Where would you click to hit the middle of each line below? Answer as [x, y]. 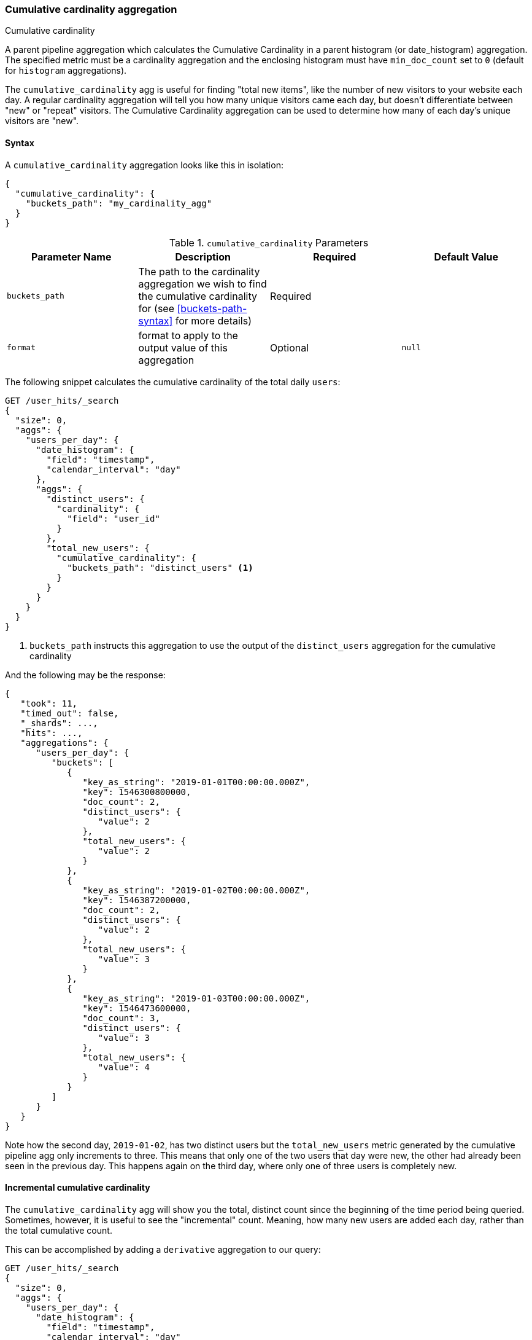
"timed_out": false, [70, 713]
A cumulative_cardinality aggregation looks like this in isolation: [144, 165]
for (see [156, 308]
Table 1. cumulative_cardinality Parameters [269, 242]
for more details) [213, 320]
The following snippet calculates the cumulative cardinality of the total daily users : [173, 382]
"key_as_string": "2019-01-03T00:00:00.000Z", [196, 998]
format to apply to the [188, 335]
